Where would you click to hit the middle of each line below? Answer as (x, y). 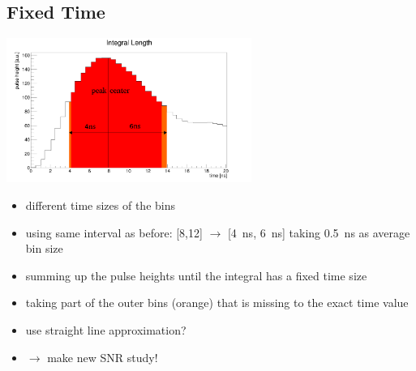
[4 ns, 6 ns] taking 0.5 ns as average (319, 232)
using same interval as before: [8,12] (114, 232)
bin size (44, 248)
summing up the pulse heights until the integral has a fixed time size (196, 275)
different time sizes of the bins (100, 205)
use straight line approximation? (106, 329)
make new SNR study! (103, 357)
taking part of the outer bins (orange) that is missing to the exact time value (217, 303)
